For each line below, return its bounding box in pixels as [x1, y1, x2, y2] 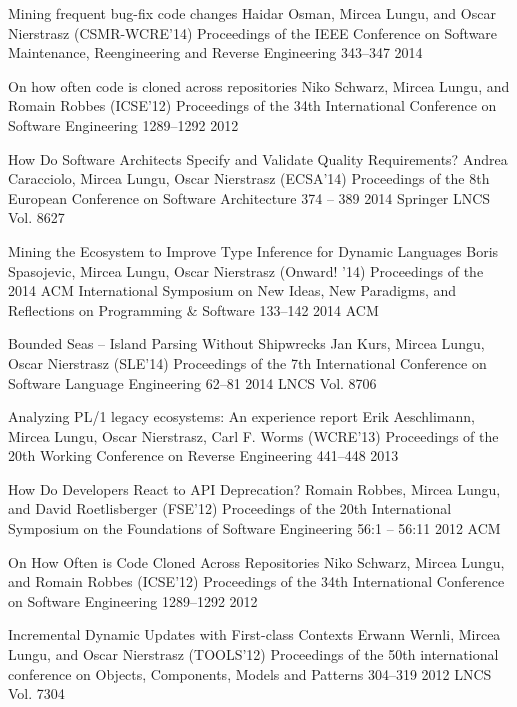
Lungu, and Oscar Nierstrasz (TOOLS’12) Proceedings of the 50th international [8, 644, 499, 665]
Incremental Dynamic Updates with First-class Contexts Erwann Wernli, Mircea [8, 624, 501, 645]
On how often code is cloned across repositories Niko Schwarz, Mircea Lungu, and [8, 75, 510, 96]
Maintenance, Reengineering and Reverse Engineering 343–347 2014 [8, 42, 423, 63]
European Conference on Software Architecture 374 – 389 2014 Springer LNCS [8, 187, 491, 208]
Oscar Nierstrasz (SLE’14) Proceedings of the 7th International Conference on [8, 352, 487, 373]
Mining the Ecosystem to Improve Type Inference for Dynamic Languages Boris [8, 240, 499, 261]
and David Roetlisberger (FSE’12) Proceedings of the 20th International [8, 498, 452, 519]
